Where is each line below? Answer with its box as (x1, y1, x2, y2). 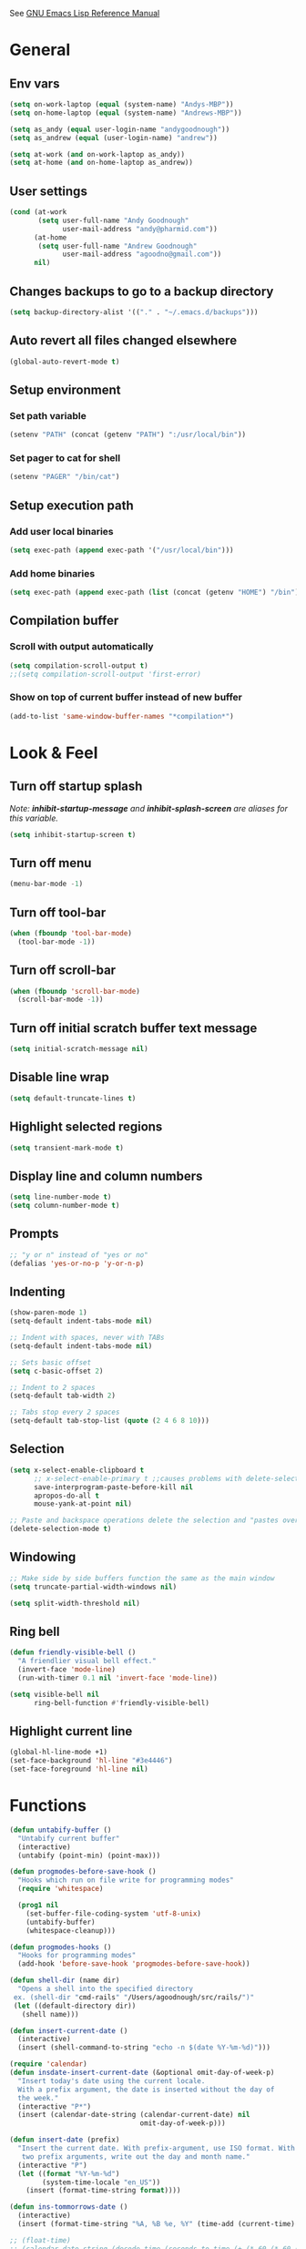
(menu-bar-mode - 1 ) (9, 879, 84, 889)
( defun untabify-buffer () (9, 1825, 112, 1835)
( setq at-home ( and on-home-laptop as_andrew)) (9, 158, 194, 168)
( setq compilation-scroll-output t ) (9, 660, 148, 670)
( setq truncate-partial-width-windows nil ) (9, 1582, 178, 1591)
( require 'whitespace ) (17, 1885, 104, 1894)
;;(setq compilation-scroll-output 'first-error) (9, 670, 202, 679)
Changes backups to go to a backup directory (9, 283, 274, 299)
